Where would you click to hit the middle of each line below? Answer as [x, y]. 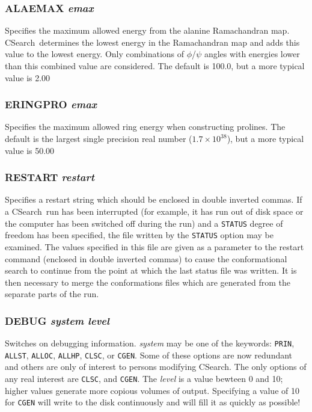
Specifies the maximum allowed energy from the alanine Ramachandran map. [147, 30]
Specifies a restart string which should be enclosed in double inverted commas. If [154, 199]
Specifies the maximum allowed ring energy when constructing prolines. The [145, 127]
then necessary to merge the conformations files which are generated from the [148, 282]
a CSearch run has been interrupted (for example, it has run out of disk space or [154, 211]
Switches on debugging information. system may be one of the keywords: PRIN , [150, 343]
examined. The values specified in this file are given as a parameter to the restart [154, 246]
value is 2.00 [28, 77]
